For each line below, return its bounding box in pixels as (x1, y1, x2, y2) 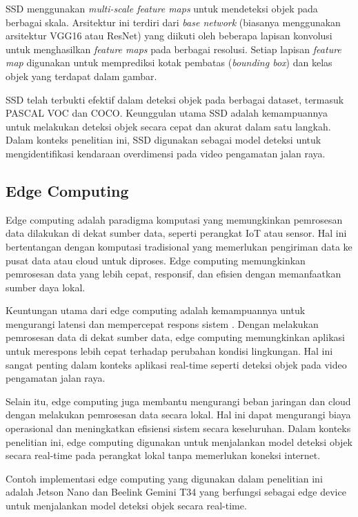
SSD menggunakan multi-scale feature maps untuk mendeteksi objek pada (6, 1, 318, 15)
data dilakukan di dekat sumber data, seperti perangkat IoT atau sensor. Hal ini (6, 226, 347, 240)
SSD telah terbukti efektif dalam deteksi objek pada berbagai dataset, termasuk (6, 92, 344, 106)
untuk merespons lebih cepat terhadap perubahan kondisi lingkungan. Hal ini (6, 344, 333, 358)
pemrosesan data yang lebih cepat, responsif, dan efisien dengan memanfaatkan (6, 266, 341, 281)
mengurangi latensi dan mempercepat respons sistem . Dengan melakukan (6, 316, 319, 331)
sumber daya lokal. (6, 280, 86, 294)
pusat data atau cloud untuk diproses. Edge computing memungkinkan (6, 253, 306, 267)
